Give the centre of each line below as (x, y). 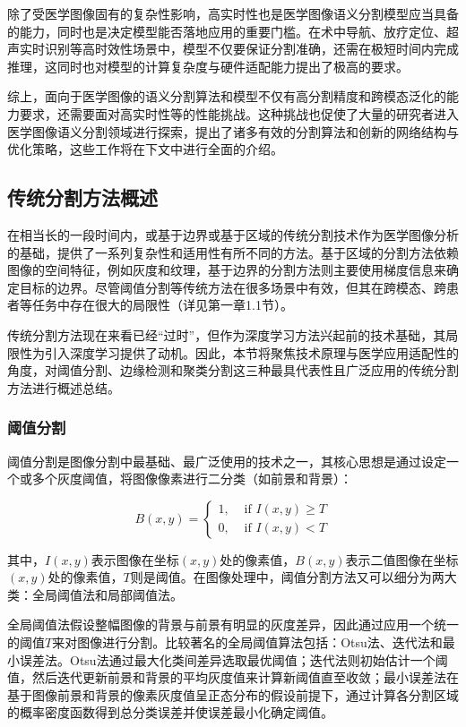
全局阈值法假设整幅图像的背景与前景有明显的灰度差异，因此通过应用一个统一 (233, 624)
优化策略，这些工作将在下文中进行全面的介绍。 (145, 149)
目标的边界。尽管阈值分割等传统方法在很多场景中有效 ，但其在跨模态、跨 (233, 287)
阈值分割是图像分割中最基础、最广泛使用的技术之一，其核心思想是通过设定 (227, 461)
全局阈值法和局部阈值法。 (107, 594)
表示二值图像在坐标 (402, 559)
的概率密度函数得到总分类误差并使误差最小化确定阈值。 (170, 712)
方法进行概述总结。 (64, 387)
